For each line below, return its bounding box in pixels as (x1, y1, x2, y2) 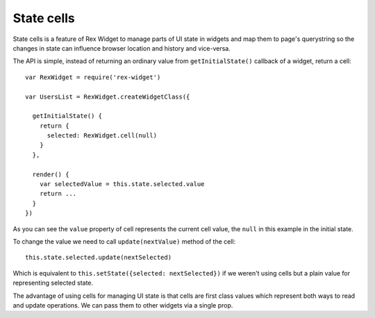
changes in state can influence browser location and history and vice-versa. (12, 44, 231, 52)
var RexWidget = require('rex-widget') (25, 73, 161, 81)
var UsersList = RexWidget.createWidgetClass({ (25, 92, 190, 101)
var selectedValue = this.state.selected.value (39, 181, 205, 188)
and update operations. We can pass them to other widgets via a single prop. (12, 301, 233, 309)
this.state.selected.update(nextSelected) (25, 253, 172, 262)
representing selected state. (12, 278, 94, 287)
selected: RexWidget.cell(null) (47, 132, 158, 140)
